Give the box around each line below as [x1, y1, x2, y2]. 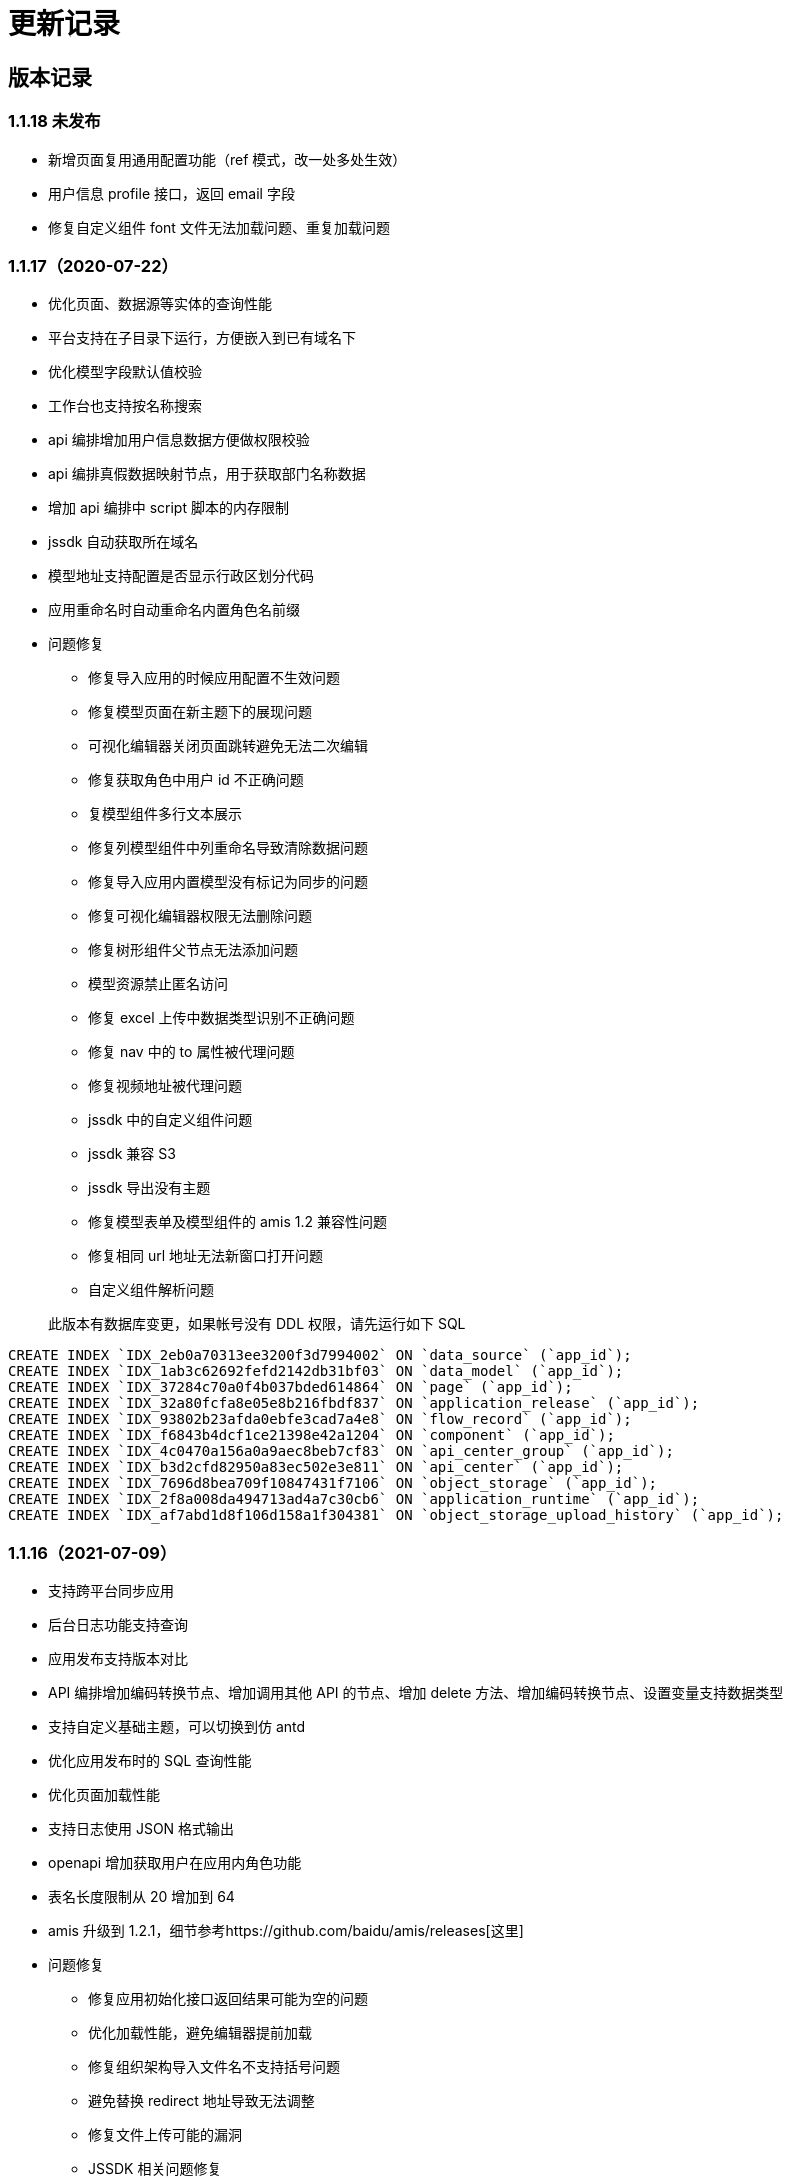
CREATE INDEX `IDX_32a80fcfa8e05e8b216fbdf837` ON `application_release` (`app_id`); [8, 1395, 700, 1412]
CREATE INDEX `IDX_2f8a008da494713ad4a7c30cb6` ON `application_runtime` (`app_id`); [8, 1491, 700, 1508]
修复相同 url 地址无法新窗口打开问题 [88, 1247, 324, 1265]
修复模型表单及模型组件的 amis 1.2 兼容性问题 [88, 1213, 387, 1231]
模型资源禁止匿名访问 [88, 975, 228, 993]
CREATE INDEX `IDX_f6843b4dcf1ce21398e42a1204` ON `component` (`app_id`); [8, 1427, 615, 1444]
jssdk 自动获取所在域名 [48, 533, 199, 551]
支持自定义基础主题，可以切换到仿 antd [48, 1718, 306, 1736]
